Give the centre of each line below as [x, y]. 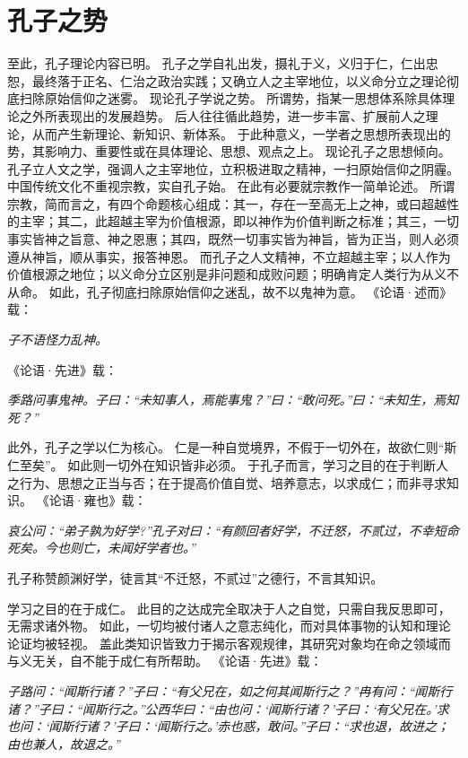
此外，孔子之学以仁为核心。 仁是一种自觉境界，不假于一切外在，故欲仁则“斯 [232, 447]
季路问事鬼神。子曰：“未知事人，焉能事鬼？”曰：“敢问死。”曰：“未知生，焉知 [233, 400]
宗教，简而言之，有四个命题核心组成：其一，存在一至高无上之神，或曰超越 [227, 203]
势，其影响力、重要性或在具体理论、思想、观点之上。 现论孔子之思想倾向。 [229, 151]
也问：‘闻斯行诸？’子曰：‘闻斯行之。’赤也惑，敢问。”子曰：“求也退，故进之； [228, 726]
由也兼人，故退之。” [64, 743]
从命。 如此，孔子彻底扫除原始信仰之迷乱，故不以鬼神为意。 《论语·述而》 [230, 291]
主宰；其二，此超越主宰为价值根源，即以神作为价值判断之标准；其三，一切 [239, 221]
